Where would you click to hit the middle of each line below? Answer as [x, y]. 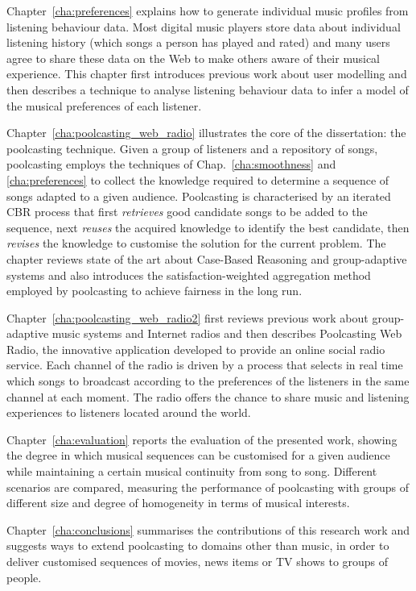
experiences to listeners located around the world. [129, 412]
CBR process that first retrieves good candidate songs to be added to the [187, 212]
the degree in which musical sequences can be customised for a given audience [198, 455]
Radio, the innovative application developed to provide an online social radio [196, 349]
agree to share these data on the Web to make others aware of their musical [193, 58]
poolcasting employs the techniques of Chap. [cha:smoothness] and [171, 164]
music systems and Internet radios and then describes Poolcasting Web [227, 333]
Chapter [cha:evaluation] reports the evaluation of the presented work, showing [202, 439]
